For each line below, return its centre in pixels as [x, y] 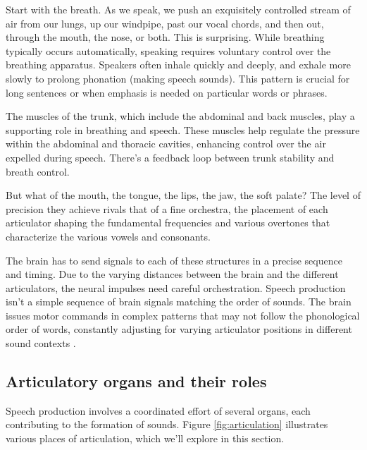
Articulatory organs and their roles [136, 381]
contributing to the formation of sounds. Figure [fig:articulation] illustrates [167, 424]
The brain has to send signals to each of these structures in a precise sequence [174, 260]
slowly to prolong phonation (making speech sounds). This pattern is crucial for [178, 78]
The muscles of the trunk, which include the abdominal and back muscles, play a [180, 116]
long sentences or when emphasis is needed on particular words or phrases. [167, 92]
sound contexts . [41, 343]
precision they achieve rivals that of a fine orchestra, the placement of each [167, 208]
